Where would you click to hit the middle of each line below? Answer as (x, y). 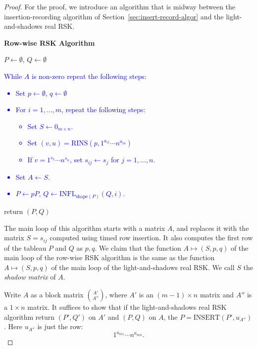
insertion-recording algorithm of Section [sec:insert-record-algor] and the (114, 16)
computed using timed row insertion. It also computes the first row (151, 238)
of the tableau (25, 247)
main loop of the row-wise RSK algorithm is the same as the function (109, 257)
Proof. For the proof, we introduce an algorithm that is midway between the (120, 6)
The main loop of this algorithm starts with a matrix (85, 228)
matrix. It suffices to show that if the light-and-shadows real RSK (127, 307)
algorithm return (29, 316)
